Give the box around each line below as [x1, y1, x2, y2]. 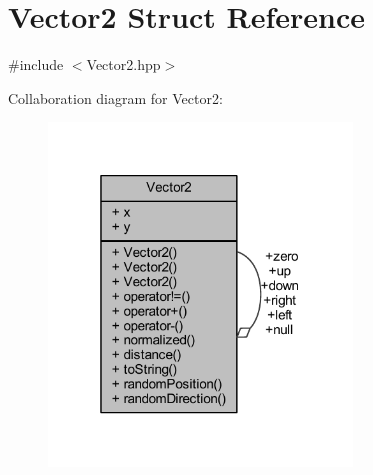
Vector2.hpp [86, 54, 161, 75]
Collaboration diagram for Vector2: [8, 87, 223, 108]
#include [8, 54, 64, 75]
